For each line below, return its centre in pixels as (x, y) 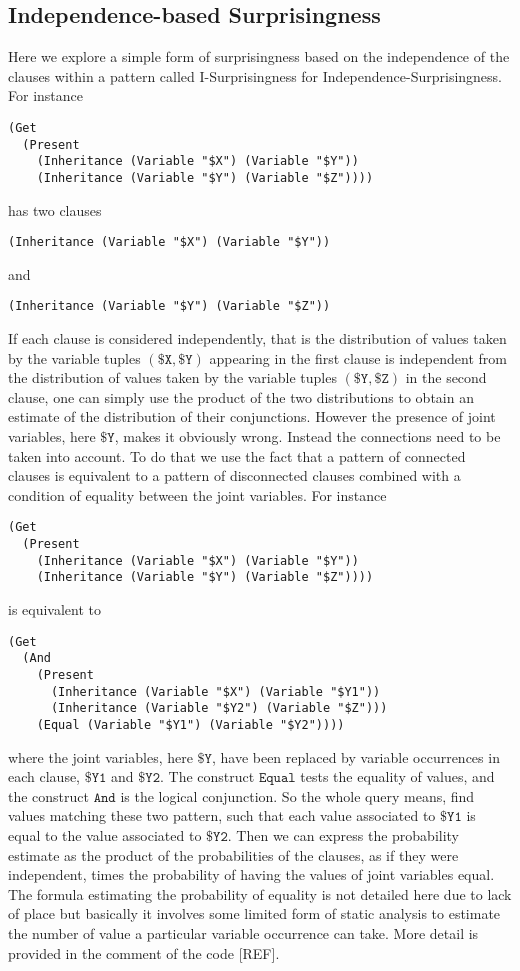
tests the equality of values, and (397, 776)
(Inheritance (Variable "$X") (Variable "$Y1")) (215, 691)
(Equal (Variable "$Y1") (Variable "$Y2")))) (190, 724)
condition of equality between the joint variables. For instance (197, 494)
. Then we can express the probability (343, 834)
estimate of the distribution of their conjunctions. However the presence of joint (252, 416)
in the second (446, 377)
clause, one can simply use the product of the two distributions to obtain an (241, 396)
